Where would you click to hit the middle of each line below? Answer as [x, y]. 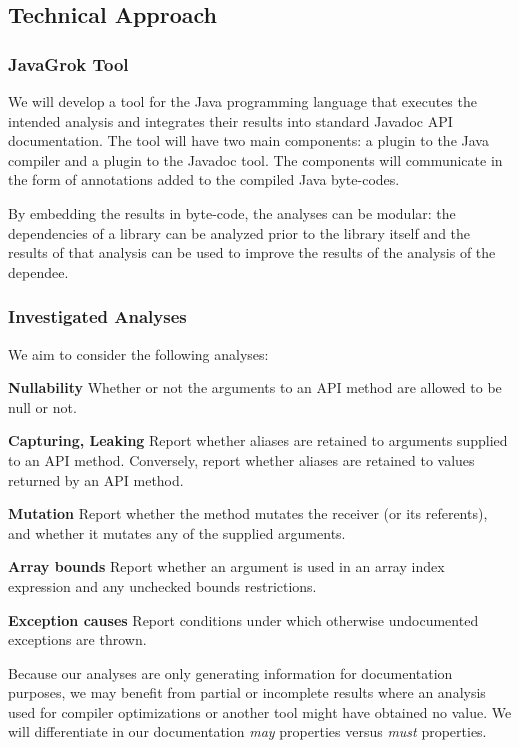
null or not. [42, 406]
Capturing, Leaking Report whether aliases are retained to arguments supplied [258, 440]
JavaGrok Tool [68, 63]
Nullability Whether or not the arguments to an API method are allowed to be [255, 387]
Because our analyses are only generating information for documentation [230, 672]
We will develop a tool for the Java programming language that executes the [242, 101]
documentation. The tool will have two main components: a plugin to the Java [248, 140]
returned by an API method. [96, 479]
